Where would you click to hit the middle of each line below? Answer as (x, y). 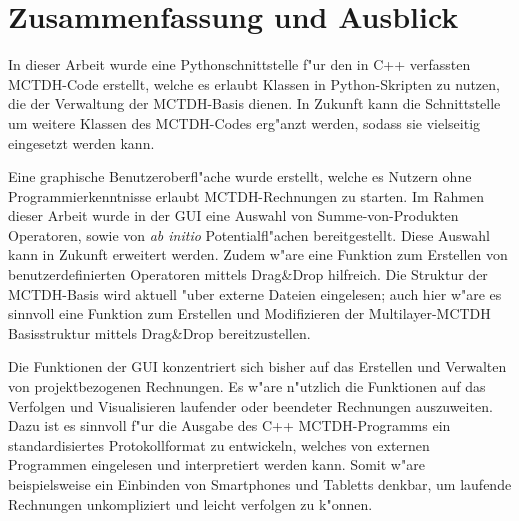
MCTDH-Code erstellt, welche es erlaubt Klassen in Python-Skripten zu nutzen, (254, 83)
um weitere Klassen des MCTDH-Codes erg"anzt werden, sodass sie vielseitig (244, 122)
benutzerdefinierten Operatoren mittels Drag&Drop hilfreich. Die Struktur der (248, 274)
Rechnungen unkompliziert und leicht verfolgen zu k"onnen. (190, 503)
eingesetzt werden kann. (81, 142)
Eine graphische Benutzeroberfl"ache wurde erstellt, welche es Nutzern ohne (240, 176)
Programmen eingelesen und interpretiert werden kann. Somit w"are (216, 464)
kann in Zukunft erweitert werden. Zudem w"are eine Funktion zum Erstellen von (258, 254)
